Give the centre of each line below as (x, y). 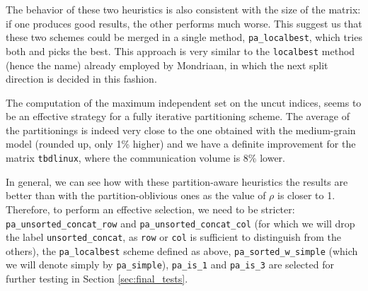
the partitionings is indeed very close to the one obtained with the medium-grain (181, 130)
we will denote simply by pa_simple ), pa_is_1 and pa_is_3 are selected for (170, 265)
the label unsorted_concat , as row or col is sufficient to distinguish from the (173, 237)
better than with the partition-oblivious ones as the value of (136, 195)
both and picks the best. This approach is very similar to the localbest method (180, 51)
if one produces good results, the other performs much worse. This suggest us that (184, 23)
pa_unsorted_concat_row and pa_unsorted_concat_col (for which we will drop (180, 223)
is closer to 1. (306, 195)
